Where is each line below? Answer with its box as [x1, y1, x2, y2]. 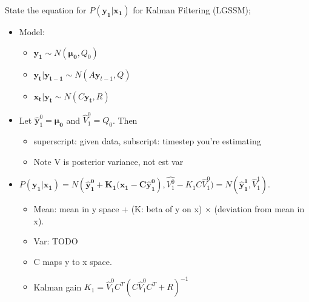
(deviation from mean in [214, 203, 305, 215]
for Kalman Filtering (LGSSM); [133, 4, 251, 16]
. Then [112, 113, 138, 126]
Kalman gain [33, 280, 82, 293]
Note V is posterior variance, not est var [33, 155, 184, 167]
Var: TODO [33, 235, 78, 247]
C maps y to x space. [33, 255, 112, 268]
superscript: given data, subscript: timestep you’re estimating [33, 135, 261, 147]
